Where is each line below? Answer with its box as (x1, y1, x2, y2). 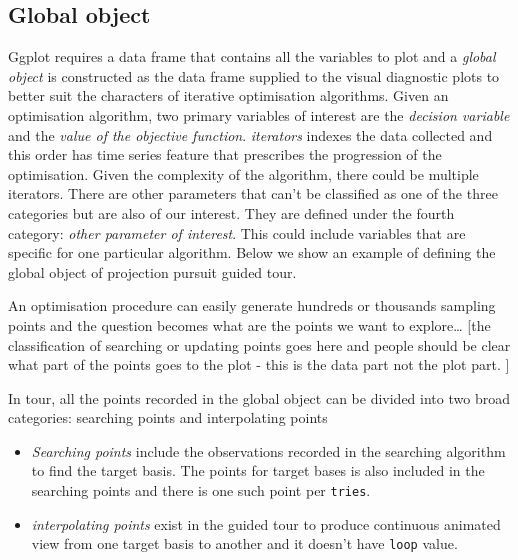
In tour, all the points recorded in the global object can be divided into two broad (8, 387, 510, 408)
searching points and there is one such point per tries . (31, 480, 371, 501)
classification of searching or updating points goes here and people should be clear (8, 334, 511, 355)
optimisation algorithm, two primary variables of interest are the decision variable (8, 104, 510, 125)
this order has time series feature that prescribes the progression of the (8, 144, 442, 165)
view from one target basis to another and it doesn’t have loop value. (31, 533, 458, 554)
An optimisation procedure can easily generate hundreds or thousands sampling (8, 295, 496, 316)
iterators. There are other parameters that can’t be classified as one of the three (8, 183, 498, 204)
